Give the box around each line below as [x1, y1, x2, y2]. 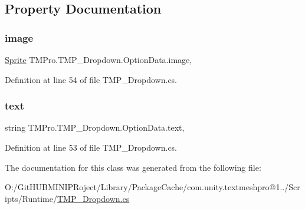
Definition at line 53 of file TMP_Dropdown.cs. [5, 141, 178, 153]
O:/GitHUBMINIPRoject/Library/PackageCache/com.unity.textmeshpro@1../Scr [5, 181, 300, 193]
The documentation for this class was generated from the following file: [5, 161, 261, 173]
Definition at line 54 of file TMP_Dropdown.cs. [5, 73, 178, 85]
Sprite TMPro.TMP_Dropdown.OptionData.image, [5, 54, 192, 65]
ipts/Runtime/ [5, 192, 57, 204]
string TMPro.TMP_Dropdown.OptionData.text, [5, 121, 185, 134]
